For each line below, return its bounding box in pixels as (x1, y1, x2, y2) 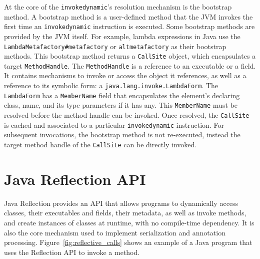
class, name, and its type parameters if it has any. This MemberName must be (4, 100, 237, 110)
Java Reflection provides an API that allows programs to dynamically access (4, 197, 238, 208)
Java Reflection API (4, 168, 146, 189)
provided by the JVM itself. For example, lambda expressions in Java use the (4, 31, 240, 41)
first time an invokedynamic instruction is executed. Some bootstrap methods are (4, 21, 255, 32)
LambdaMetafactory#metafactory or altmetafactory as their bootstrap (4, 41, 226, 51)
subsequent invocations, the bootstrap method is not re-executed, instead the (4, 129, 240, 140)
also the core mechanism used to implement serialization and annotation (4, 227, 225, 237)
